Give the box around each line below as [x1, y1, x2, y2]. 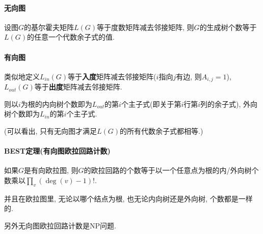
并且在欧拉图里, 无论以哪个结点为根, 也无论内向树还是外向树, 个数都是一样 [4, 193, 253, 203]
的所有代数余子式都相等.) [120, 126, 203, 136]
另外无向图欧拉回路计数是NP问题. [4, 220, 116, 230]
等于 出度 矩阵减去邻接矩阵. [34, 81, 122, 92]
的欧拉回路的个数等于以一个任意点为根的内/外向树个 [84, 165, 259, 175]
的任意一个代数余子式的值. [27, 32, 115, 42]
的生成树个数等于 [199, 21, 257, 32]
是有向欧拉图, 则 [24, 165, 78, 175]
